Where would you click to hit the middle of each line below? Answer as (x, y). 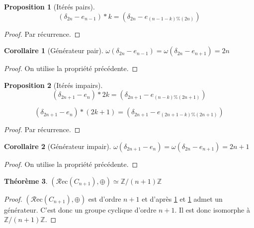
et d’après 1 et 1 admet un (182, 198)
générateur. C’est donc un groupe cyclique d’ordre (80, 209)
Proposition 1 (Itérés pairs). (49, 6)
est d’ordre (105, 198)
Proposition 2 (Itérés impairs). (53, 85)
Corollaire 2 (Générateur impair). (58, 146)
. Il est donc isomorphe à (212, 209)
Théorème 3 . (26, 181)
